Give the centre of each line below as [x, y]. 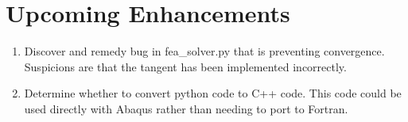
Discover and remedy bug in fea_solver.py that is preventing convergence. [204, 51]
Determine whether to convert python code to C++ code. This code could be [213, 93]
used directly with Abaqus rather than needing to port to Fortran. [186, 108]
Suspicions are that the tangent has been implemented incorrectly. [185, 66]
